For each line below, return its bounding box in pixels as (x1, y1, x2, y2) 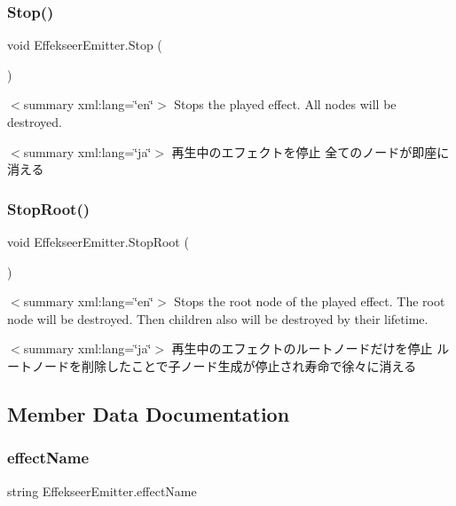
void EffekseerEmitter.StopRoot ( (7, 233, 189, 250)
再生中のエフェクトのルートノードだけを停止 (171, 339, 433, 358)
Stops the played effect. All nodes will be (174, 95, 397, 114)
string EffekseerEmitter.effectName (7, 481, 197, 500)
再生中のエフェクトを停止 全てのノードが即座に (171, 142, 450, 161)
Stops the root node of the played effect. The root (174, 292, 445, 311)
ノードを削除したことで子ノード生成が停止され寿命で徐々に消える (31, 356, 417, 375)
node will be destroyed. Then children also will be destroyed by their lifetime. (7, 309, 428, 328)
